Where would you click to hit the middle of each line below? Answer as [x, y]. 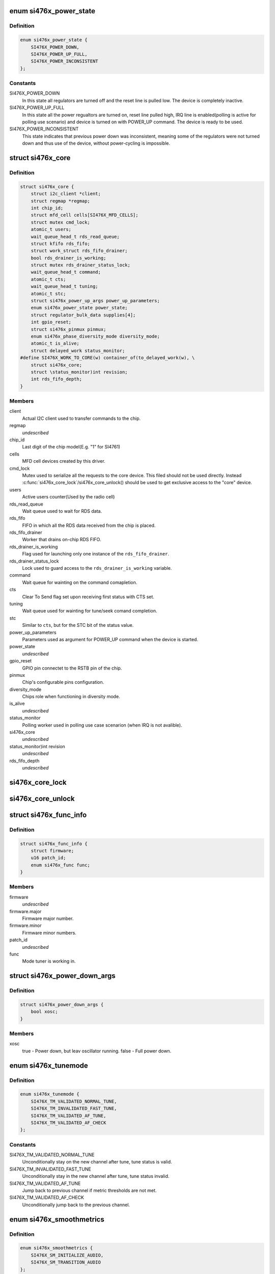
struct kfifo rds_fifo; [60, 244]
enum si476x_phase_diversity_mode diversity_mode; [95, 336]
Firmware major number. [48, 919]
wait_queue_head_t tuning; [65, 286]
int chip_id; [47, 208]
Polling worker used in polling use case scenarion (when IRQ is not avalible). [102, 725]
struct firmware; [52, 851]
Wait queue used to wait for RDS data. [62, 511]
